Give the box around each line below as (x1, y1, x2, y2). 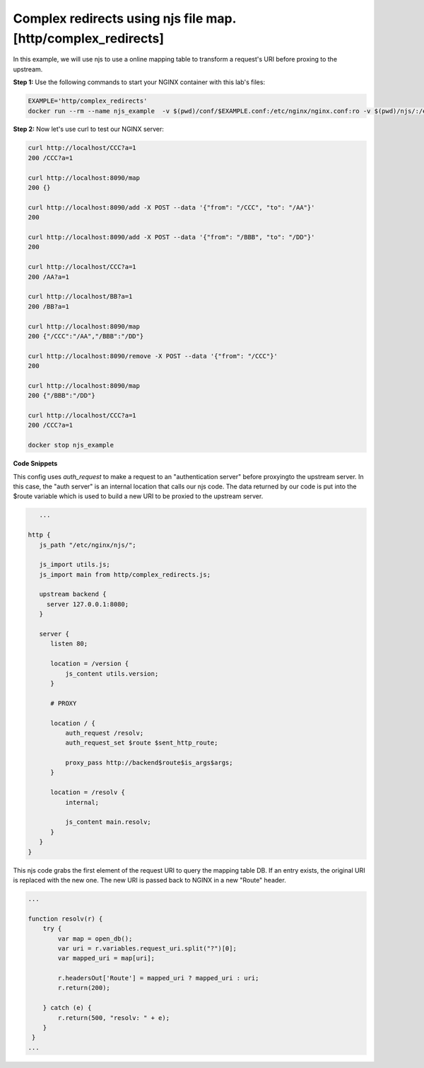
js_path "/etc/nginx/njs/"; (39, 541, 137, 549)
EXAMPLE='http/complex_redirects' (28, 97, 148, 105)
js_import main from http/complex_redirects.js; (39, 570, 211, 578)
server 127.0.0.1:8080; (46, 600, 129, 608)
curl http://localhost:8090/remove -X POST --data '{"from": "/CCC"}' (28, 352, 278, 360)
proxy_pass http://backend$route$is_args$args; (64, 759, 233, 767)
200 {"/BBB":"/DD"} (28, 391, 95, 400)
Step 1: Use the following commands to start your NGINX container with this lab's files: (13, 78, 265, 86)
